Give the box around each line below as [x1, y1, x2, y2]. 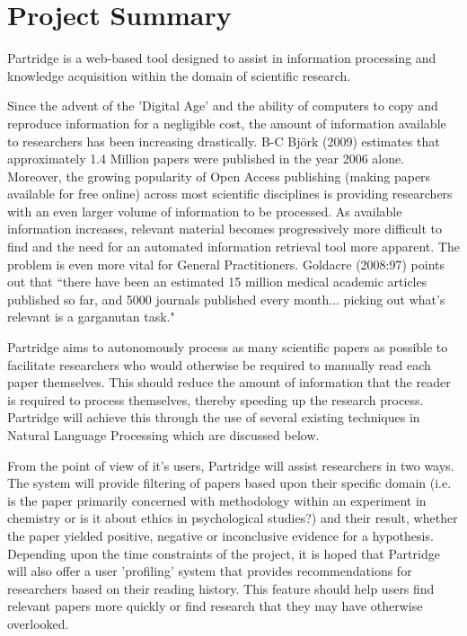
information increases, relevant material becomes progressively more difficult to [7, 219, 443, 238]
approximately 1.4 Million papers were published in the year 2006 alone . [7, 149, 405, 168]
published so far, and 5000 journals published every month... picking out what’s [7, 289, 445, 308]
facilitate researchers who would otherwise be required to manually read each [7, 355, 431, 374]
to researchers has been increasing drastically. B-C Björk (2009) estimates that [7, 131, 440, 150]
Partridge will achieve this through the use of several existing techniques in [7, 408, 420, 427]
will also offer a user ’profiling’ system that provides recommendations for [7, 561, 412, 580]
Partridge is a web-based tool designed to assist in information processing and [7, 49, 436, 67]
